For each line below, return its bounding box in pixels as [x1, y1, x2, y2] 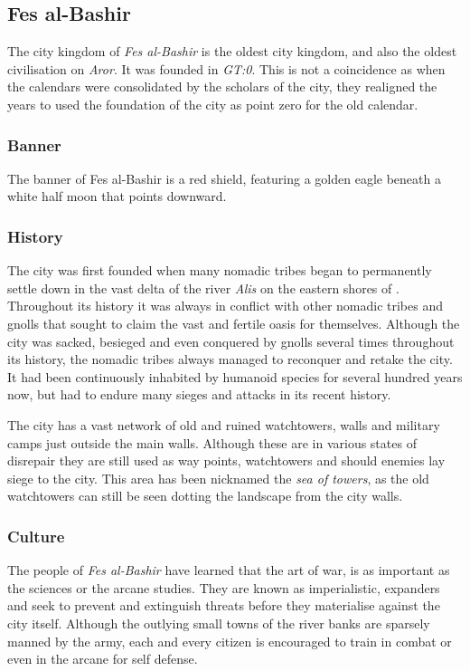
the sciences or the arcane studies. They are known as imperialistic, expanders [7, 578, 440, 597]
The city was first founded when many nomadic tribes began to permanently [7, 261, 432, 280]
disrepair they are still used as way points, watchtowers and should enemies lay [7, 451, 446, 470]
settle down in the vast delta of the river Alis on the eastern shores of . [7, 278, 399, 297]
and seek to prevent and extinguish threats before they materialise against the [7, 596, 440, 615]
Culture [7, 524, 65, 547]
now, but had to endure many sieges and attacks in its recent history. [7, 385, 391, 404]
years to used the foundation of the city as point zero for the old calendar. [7, 94, 418, 113]
